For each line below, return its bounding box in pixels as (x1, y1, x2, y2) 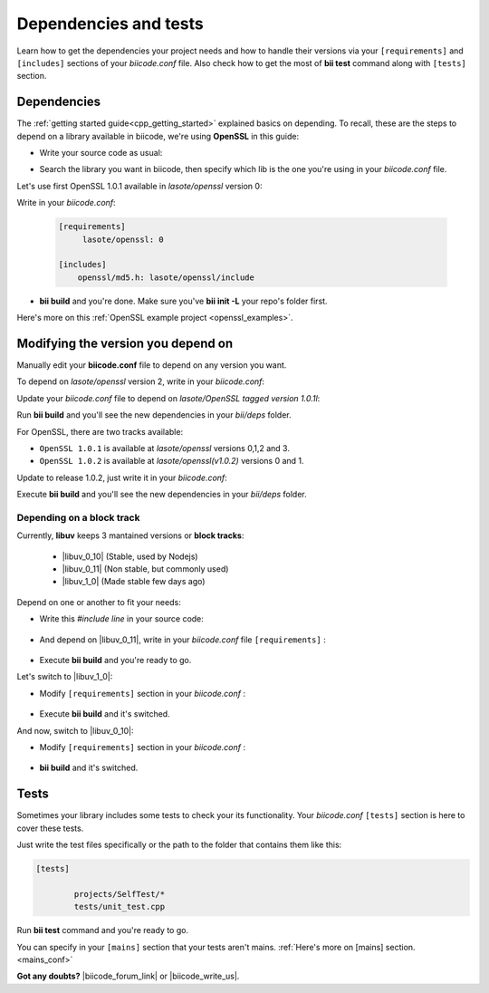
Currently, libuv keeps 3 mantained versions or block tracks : (16, 530, 244, 541)
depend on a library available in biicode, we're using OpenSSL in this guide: (16, 130, 299, 141)
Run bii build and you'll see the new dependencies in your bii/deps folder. (16, 410, 292, 420)
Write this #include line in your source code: (39, 613, 204, 624)
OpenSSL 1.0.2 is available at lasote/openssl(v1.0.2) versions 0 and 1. (39, 456, 304, 467)
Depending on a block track (16, 511, 140, 524)
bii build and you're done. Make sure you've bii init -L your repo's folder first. (39, 295, 328, 306)
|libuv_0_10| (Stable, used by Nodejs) (62, 551, 198, 562)
